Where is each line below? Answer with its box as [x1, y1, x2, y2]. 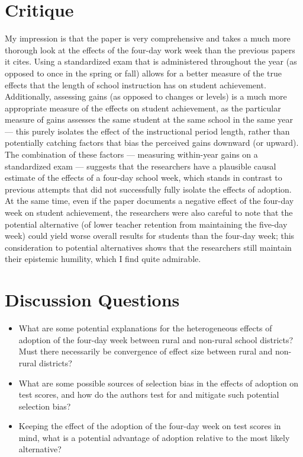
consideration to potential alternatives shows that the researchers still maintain [5, 241, 292, 253]
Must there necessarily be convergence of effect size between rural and [18, 345, 273, 357]
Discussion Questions [5, 287, 180, 312]
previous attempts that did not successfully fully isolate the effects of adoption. [5, 183, 292, 195]
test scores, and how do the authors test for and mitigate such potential [18, 388, 279, 401]
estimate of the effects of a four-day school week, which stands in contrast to [5, 171, 282, 184]
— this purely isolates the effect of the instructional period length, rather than [5, 124, 290, 137]
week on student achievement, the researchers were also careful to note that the [5, 206, 293, 219]
